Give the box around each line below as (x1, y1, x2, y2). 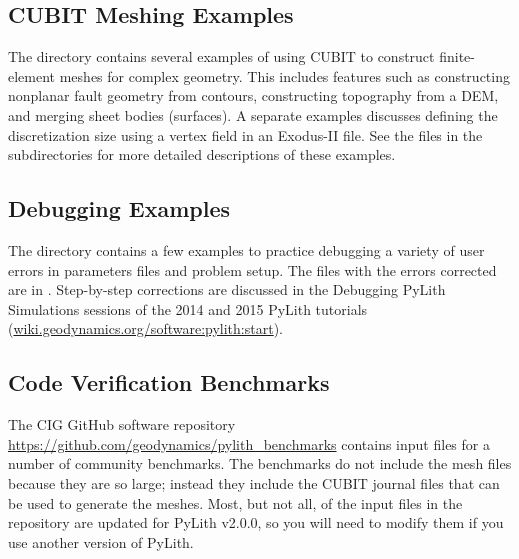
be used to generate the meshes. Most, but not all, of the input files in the (8, 492, 463, 513)
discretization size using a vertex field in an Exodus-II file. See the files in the (8, 124, 483, 145)
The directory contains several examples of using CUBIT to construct (8, 46, 435, 67)
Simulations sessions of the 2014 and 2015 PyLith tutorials (8, 298, 368, 319)
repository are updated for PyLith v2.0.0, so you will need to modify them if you (8, 512, 504, 533)
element (8, 65, 56, 86)
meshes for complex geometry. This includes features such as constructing (59, 65, 510, 86)
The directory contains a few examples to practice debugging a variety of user (8, 239, 485, 260)
